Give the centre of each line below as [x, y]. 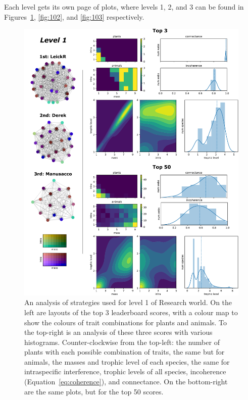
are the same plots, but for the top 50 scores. [94, 391]
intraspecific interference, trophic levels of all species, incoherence [125, 371]
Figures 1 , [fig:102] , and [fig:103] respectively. [74, 16]
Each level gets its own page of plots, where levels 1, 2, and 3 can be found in [124, 7]
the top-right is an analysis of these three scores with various [118, 332]
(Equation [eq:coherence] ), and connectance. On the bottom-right [126, 382]
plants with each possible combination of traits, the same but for [125, 352]
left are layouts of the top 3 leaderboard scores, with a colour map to [131, 312]
